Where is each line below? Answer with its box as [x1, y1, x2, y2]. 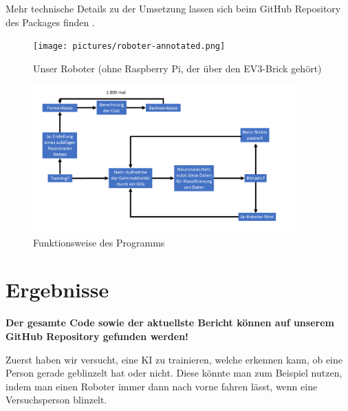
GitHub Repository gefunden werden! [6, 328, 188, 343]
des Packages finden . [6, 14, 95, 29]
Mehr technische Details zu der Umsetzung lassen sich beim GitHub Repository [6, 1, 341, 15]
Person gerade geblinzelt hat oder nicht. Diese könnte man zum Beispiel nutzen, [6, 366, 342, 380]
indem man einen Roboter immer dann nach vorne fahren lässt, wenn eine [6, 379, 318, 393]
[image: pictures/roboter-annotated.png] [33, 41, 226, 52]
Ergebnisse [6, 275, 109, 304]
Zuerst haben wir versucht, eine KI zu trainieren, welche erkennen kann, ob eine [6, 352, 342, 366]
